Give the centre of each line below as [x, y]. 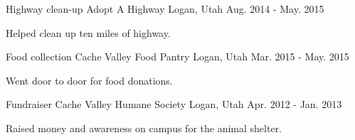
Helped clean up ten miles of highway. [88, 32]
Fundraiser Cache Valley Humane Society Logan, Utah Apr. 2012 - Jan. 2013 [174, 104]
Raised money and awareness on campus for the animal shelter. [144, 128]
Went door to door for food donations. [89, 80]
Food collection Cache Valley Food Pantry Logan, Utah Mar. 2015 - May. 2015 [177, 56]
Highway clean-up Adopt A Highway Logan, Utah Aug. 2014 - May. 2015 [165, 9]
